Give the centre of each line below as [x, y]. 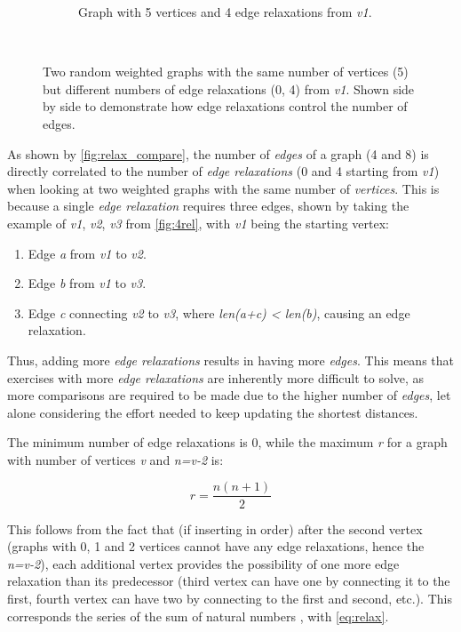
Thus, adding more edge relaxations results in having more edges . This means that [231, 360]
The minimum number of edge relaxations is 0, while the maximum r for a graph [227, 442]
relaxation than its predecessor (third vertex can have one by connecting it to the [229, 581]
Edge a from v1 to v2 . [87, 253]
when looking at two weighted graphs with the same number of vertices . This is [223, 188]
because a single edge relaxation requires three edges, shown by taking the [208, 206]
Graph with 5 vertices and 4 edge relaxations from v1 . [225, 12]
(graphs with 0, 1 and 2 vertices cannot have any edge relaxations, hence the [216, 546]
